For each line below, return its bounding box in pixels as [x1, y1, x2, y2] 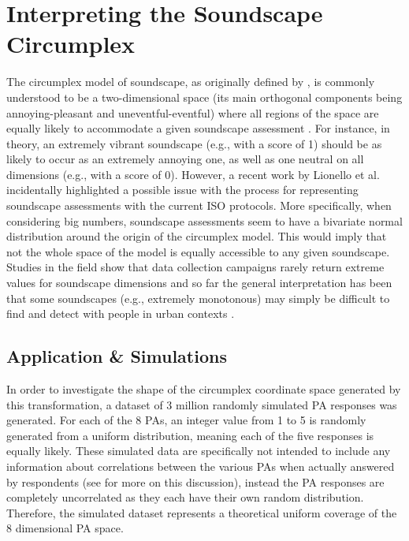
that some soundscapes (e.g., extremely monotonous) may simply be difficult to [6, 289, 390, 306]
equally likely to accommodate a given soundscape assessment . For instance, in [6, 120, 390, 136]
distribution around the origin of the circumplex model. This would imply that [6, 228, 387, 244]
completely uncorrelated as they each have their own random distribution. [6, 489, 364, 506]
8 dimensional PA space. [6, 520, 124, 536]
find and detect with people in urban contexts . [6, 305, 235, 322]
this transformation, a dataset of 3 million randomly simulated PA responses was [6, 396, 397, 412]
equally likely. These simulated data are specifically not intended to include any [6, 442, 391, 459]
